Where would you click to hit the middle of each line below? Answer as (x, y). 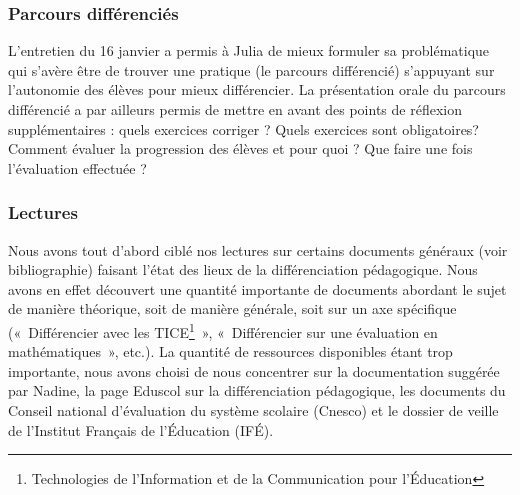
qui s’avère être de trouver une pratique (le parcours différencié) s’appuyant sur (251, 69)
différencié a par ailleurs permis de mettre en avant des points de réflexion (235, 109)
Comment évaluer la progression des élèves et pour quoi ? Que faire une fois (240, 148)
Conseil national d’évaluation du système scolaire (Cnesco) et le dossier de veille (253, 410)
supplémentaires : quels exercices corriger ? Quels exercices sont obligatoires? (243, 128)
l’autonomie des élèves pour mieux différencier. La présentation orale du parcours (257, 89)
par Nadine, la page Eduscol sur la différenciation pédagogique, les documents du (257, 390)
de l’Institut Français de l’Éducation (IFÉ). (141, 429)
